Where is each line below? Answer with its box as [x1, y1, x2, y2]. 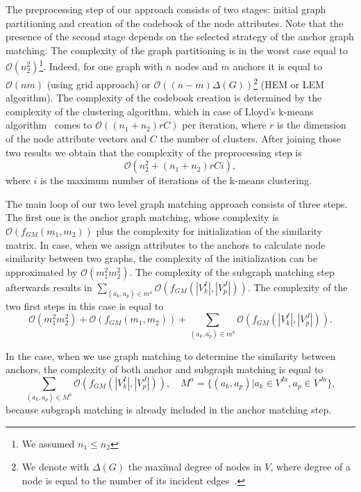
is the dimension [277, 117, 346, 132]
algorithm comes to [6, 117, 92, 132]
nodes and [174, 59, 218, 74]
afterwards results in [6, 279, 92, 294]
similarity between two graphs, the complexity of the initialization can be [6, 251, 318, 265]
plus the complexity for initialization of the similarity [96, 224, 323, 238]
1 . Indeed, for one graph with [39, 57, 163, 74]
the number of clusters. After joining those [160, 131, 342, 146]
